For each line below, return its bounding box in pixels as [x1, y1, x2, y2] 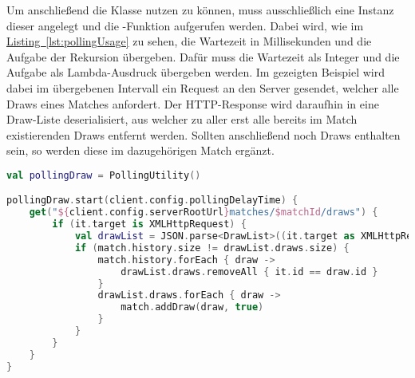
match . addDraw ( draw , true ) [121, 301, 264, 313]
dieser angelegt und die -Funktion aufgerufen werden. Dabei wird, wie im [6, 17, 364, 33]
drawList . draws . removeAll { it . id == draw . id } [121, 266, 378, 278]
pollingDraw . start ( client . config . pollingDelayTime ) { [6, 195, 298, 207]
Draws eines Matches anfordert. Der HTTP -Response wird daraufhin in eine [6, 95, 379, 112]
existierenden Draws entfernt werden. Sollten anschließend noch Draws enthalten [6, 126, 401, 143]
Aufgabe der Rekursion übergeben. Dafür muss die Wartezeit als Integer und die [6, 48, 400, 65]
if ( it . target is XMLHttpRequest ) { [52, 219, 247, 230]
